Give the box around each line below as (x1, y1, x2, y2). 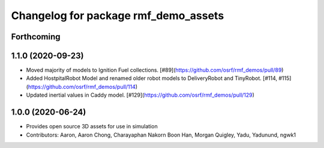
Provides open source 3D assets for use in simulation (26, 123, 158, 130)
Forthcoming (11, 32, 61, 42)
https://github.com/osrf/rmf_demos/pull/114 (28, 83, 136, 90)
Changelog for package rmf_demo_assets (11, 9, 224, 22)
